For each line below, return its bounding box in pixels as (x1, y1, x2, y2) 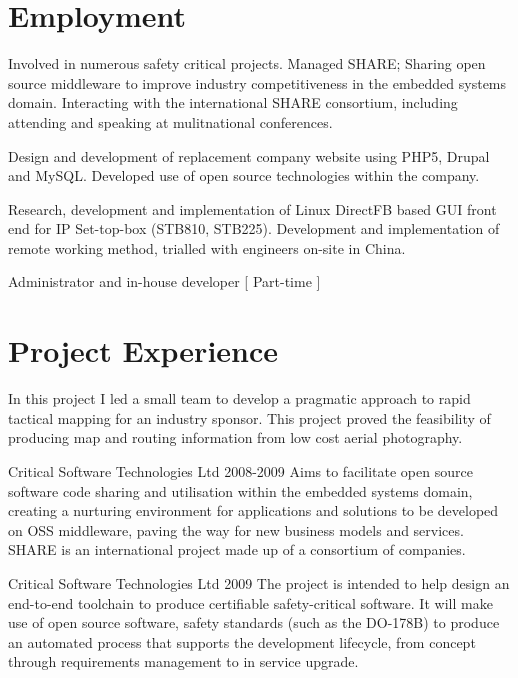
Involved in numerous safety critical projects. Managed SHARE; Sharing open (8, 53, 486, 74)
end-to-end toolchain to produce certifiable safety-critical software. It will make (8, 592, 493, 613)
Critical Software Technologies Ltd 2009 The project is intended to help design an (8, 572, 510, 593)
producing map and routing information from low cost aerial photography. (8, 427, 463, 448)
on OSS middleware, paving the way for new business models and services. (8, 519, 464, 540)
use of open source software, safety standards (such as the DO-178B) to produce (8, 612, 500, 633)
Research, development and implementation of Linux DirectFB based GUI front (8, 198, 497, 219)
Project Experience (8, 330, 279, 371)
